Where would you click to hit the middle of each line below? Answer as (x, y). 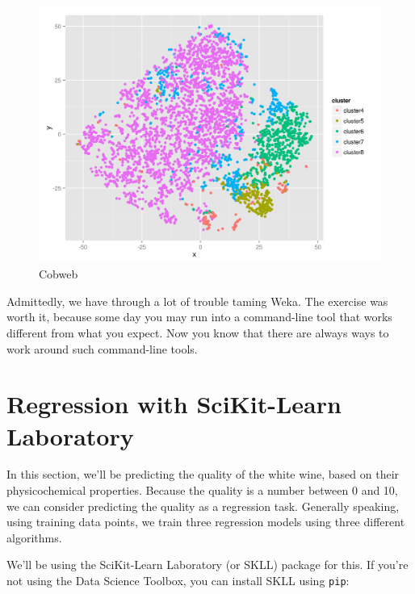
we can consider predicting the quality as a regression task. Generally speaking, (203, 506)
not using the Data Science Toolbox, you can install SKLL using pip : (178, 581)
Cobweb (59, 274)
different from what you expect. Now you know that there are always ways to (198, 332)
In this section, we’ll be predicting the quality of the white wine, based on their (203, 474)
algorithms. (34, 537)
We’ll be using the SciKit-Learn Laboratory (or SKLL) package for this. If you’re (207, 565)
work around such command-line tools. (102, 348)
